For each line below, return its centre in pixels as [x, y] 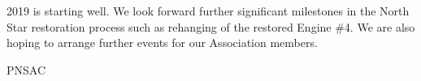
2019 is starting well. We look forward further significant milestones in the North [208, 11]
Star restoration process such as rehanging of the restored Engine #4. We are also [211, 26]
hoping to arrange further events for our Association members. [162, 43]
